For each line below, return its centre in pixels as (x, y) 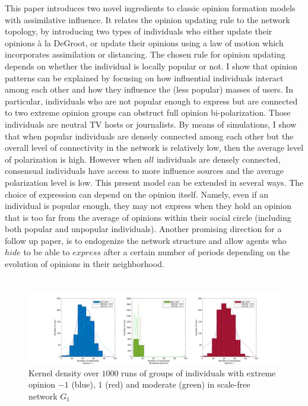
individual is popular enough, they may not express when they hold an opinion (148, 206)
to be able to (47, 252)
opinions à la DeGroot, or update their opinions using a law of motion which (144, 42)
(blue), (83, 384)
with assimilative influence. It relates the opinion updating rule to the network (147, 19)
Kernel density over (64, 372)
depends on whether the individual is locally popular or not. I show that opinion (151, 66)
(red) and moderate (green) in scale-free (178, 384)
